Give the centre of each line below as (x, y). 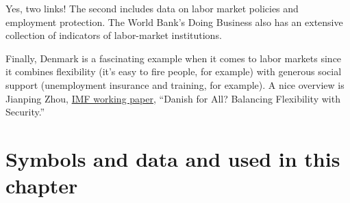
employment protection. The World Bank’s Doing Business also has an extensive (174, 22)
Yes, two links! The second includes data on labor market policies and (152, 8)
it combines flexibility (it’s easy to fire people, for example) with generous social (174, 71)
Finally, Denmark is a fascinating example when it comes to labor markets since (174, 58)
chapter (42, 186)
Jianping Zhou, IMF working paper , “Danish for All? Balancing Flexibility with (173, 98)
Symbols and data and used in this (173, 158)
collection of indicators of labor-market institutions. (114, 35)
